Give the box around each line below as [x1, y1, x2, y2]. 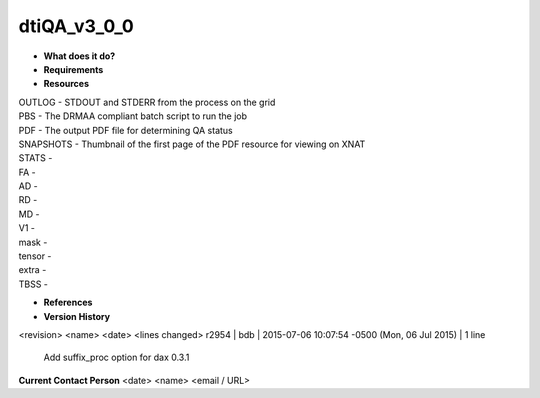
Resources [43, 78, 90, 90]
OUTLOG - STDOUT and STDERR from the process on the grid [18, 96, 276, 108]
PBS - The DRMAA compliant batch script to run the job [18, 110, 248, 122]
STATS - [18, 152, 53, 164]
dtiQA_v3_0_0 [18, 15, 134, 37]
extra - [18, 264, 47, 276]
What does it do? [43, 50, 116, 62]
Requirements [43, 63, 104, 75]
